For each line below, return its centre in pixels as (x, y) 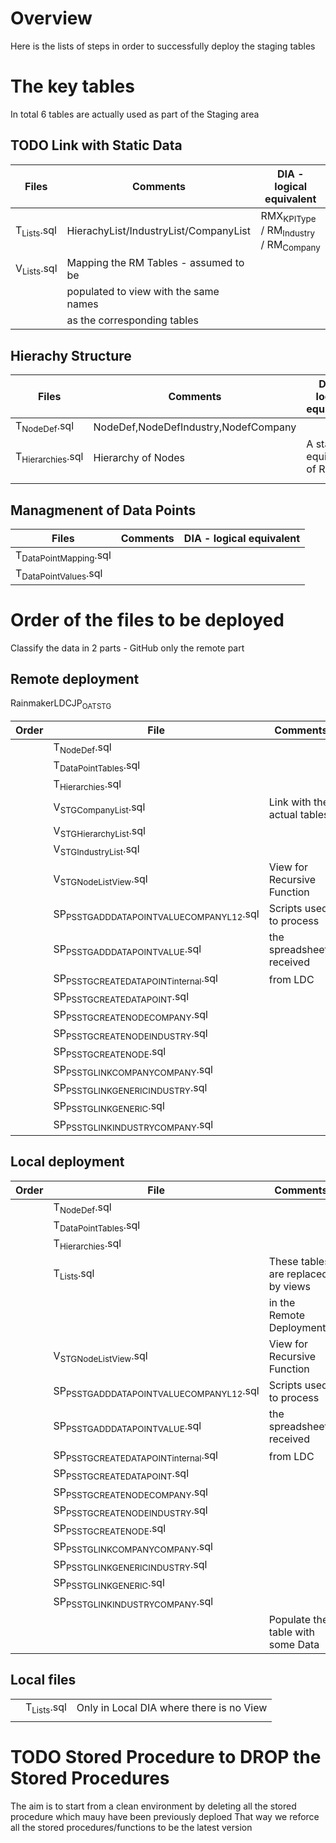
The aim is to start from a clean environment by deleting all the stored (153, 1806)
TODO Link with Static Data (96, 145)
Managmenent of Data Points (103, 510)
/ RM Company (290, 246)
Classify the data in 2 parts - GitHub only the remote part (127, 648)
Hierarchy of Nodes (139, 457)
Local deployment (67, 1162)
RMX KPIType (288, 216)
